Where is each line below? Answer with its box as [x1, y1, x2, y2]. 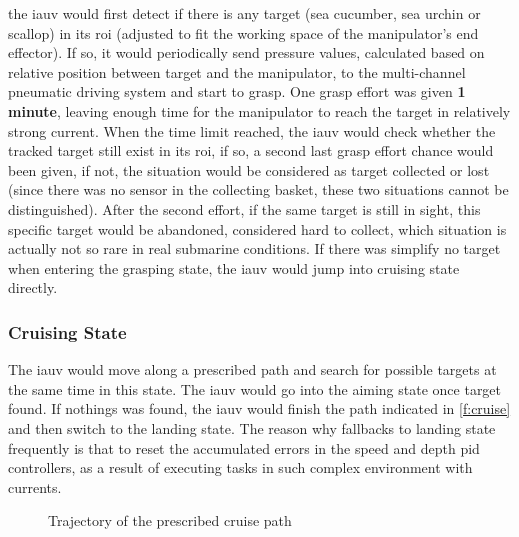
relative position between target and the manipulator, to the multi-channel [8, 61, 466, 82]
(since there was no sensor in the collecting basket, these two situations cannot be [8, 179, 509, 200]
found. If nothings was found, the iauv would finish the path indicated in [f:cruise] [8, 398, 511, 419]
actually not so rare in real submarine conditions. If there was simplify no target [8, 238, 501, 259]
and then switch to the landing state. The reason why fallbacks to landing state [8, 417, 496, 438]
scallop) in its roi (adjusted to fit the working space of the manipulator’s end [8, 22, 479, 43]
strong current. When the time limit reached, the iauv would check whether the [8, 120, 496, 141]
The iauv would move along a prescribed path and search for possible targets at [8, 359, 497, 380]
